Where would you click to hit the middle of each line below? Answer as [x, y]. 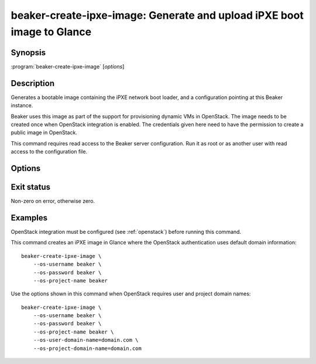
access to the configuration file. [49, 152]
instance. [22, 106]
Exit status [31, 187]
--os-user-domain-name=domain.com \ [86, 340]
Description [33, 83]
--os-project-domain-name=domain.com [87, 348]
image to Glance [51, 32]
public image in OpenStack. [44, 132]
